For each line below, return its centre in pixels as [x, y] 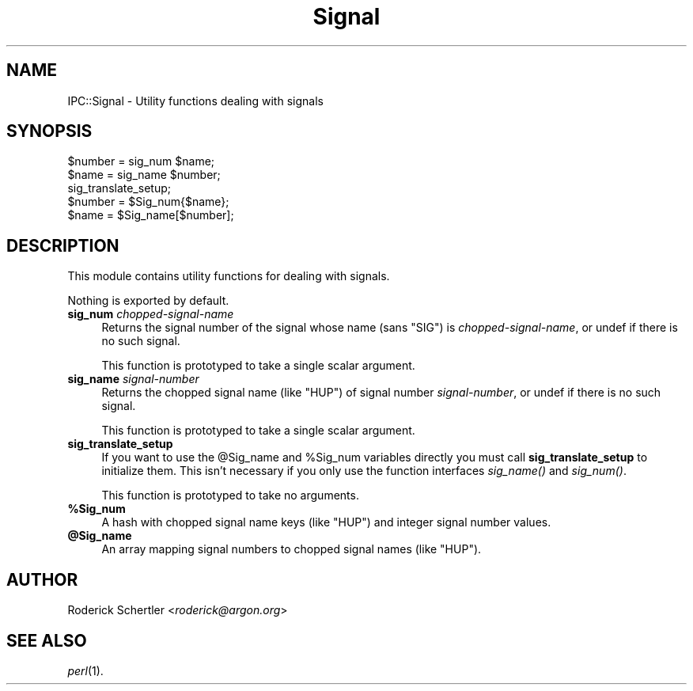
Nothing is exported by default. [148, 301]
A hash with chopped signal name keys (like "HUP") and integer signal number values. [326, 522]
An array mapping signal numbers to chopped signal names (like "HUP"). [292, 549]
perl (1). [85, 670]
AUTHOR [42, 579]
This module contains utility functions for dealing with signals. [229, 276]
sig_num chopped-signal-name [151, 314]
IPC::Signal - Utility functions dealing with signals [195, 101]
